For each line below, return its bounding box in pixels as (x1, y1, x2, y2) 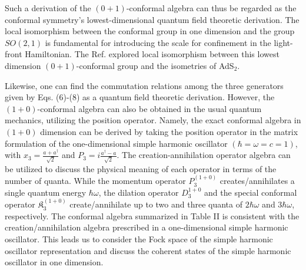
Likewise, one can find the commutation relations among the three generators (5, 79, 284, 91)
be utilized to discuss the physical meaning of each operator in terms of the (5, 162, 277, 174)
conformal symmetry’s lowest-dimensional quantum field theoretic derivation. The (5, 13, 300, 25)
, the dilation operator (98, 186, 179, 198)
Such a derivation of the (5, 2, 91, 14)
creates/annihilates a (219, 174, 295, 187)
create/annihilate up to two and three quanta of (69, 198, 242, 210)
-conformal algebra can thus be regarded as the (126, 2, 297, 14)
